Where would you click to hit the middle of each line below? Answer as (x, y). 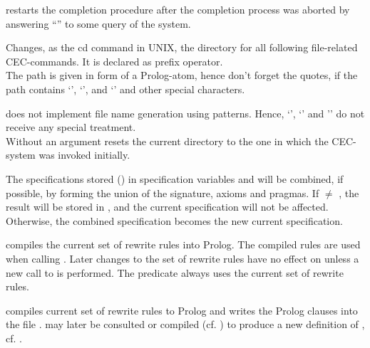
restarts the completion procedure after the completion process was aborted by (178, 9)
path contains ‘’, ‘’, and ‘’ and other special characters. (125, 89)
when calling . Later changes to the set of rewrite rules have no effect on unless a (183, 258)
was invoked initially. (84, 155)
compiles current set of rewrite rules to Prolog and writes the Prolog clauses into (182, 310)
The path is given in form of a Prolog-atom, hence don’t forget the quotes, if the (182, 75)
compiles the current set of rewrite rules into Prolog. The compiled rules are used (183, 244)
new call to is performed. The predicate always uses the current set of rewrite (175, 272)
